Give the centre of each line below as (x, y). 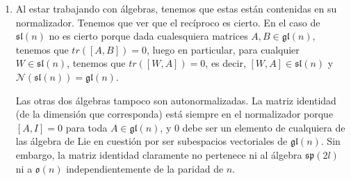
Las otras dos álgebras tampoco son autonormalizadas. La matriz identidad (176, 100)
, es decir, (226, 63)
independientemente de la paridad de (145, 168)
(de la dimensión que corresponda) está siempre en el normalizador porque (174, 114)
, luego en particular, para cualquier (223, 49)
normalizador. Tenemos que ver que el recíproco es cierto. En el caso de (168, 22)
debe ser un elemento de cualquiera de (264, 127)
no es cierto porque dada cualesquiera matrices (148, 36)
